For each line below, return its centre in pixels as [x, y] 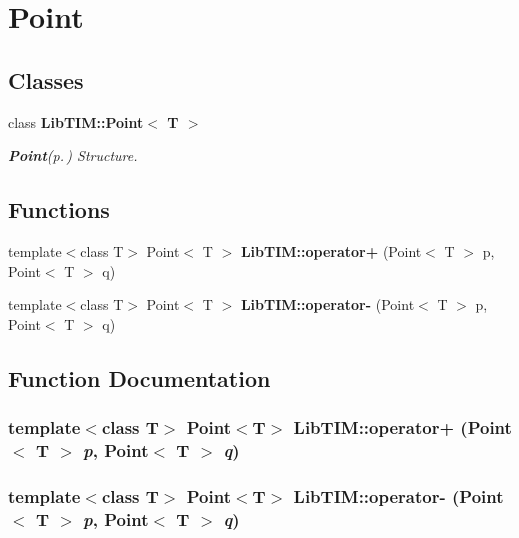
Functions [59, 209]
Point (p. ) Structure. [73, 155]
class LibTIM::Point [76, 121]
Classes [46, 79]
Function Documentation [139, 377]
